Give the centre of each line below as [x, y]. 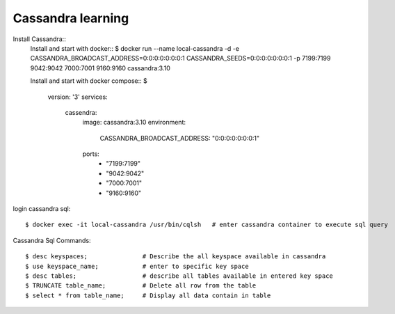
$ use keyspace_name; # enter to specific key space [137, 266]
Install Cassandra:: [39, 39]
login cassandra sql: [42, 209]
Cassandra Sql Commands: [52, 240]
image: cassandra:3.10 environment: [134, 123]
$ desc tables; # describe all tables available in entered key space [179, 276]
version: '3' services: [78, 97]
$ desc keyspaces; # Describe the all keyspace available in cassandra [176, 257]
